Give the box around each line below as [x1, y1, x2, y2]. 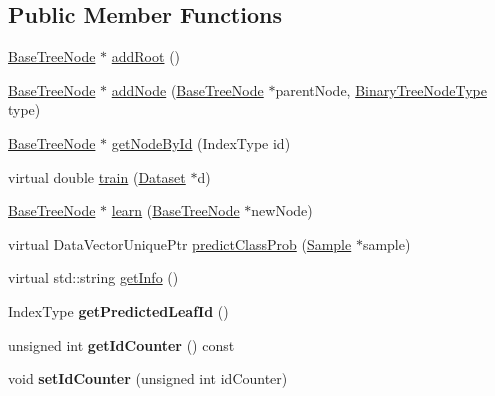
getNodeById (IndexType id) [111, 132, 291, 153]
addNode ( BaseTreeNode [111, 79, 264, 100]
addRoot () [111, 46, 181, 67]
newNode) [251, 200, 313, 221]
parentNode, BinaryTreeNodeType [275, 79, 487, 100]
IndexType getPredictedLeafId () [8, 300, 229, 321]
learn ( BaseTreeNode [111, 200, 240, 221]
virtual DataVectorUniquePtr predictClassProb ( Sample [8, 233, 352, 254]
